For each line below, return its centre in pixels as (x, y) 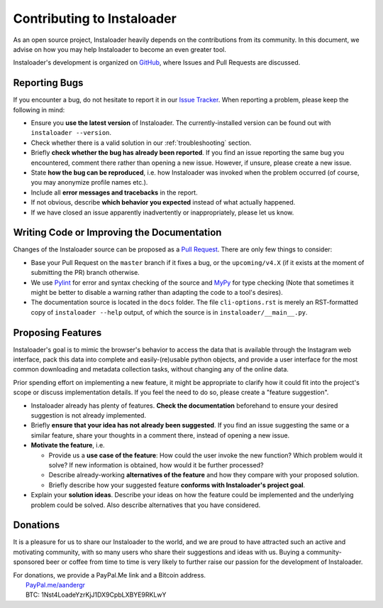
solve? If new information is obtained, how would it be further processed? (156, 465)
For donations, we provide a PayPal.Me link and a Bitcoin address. (109, 575)
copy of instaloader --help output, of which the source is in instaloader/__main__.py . (169, 312)
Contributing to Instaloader (95, 18)
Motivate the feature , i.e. (68, 445)
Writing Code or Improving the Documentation (117, 233)
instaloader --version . (71, 133)
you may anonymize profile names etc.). (89, 183)
